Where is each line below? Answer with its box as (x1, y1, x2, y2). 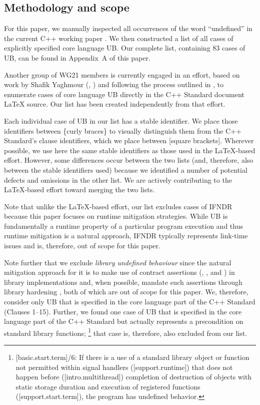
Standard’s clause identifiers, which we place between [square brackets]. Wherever (4, 135, 254, 146)
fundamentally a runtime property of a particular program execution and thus (4, 220, 243, 231)
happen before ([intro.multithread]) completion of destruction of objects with (15, 371, 252, 382)
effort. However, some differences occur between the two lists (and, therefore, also (4, 155, 253, 165)
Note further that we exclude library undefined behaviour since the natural (4, 257, 231, 267)
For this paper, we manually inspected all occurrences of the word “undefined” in (4, 23, 252, 34)
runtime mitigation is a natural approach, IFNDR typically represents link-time (4, 230, 248, 241)
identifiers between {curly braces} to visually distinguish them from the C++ (4, 125, 241, 136)
